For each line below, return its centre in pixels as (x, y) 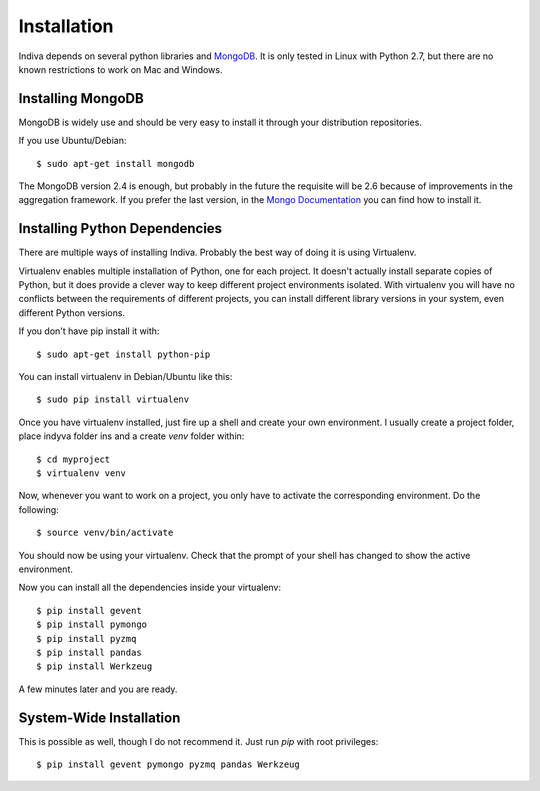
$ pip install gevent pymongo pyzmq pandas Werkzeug (168, 764)
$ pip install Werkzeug (94, 666)
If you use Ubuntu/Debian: (72, 141)
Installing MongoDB (81, 98)
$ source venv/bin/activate (105, 533)
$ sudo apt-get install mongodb (115, 163)
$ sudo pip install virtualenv (113, 399)
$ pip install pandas (89, 652)
